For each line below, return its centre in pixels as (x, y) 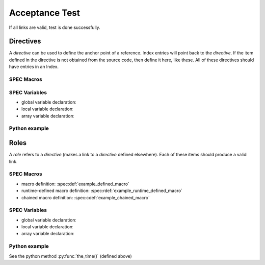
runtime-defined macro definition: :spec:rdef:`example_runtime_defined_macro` (102, 191)
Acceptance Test (45, 13)
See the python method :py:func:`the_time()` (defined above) (70, 256)
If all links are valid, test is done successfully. (55, 27)
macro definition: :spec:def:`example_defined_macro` (75, 184)
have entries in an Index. (34, 67)
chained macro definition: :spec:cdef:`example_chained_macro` (85, 197)
